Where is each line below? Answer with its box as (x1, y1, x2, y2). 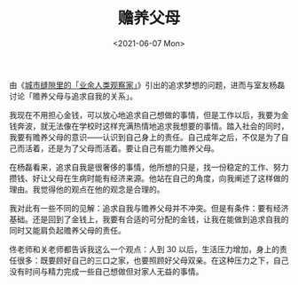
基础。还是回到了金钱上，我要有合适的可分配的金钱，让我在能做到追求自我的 (9, 214, 289, 225)
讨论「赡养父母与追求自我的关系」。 (9, 91, 137, 101)
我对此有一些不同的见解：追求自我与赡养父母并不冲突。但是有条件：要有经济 (9, 202, 289, 213)
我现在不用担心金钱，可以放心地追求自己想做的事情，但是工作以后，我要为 (9, 109, 281, 120)
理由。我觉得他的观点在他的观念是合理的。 (9, 184, 165, 194)
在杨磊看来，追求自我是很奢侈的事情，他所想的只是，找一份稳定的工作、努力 (9, 162, 289, 172)
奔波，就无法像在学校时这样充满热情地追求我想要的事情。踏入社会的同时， (16, 121, 289, 131)
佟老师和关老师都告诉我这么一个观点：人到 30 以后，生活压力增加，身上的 (9, 243, 280, 254)
